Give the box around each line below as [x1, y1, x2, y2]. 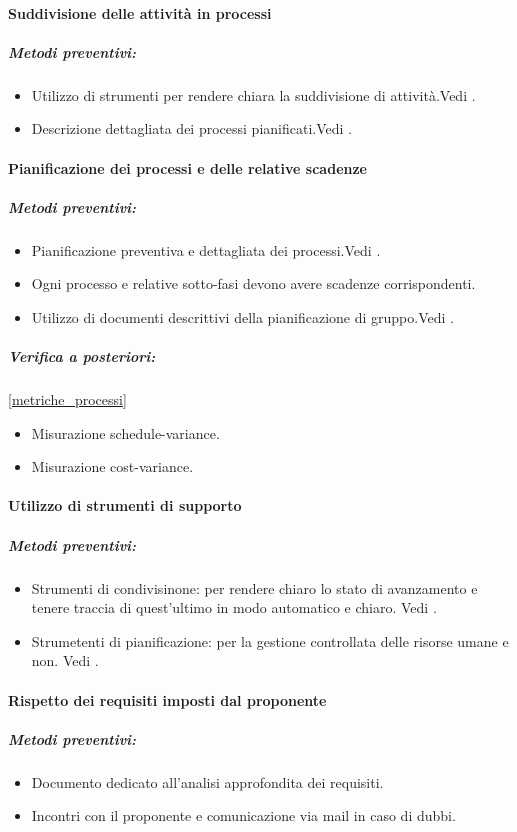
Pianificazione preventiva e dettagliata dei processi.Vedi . [31, 239, 381, 260]
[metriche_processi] [8, 389, 127, 410]
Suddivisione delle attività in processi [8, 2, 272, 23]
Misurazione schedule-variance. [31, 422, 220, 443]
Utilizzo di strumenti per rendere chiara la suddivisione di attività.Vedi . [31, 84, 476, 105]
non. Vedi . [31, 650, 99, 671]
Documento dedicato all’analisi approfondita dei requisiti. [31, 771, 384, 792]
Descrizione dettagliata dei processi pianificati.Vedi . [31, 118, 352, 139]
